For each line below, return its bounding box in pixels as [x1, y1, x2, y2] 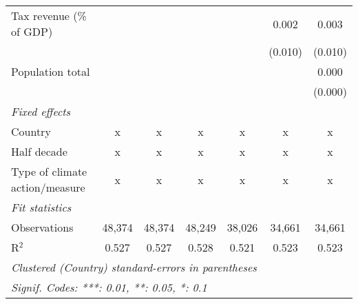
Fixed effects [11, 103, 71, 119]
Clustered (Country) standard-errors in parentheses [11, 259, 257, 275]
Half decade [11, 143, 67, 159]
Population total [11, 63, 90, 79]
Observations [11, 219, 74, 235]
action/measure [11, 179, 85, 195]
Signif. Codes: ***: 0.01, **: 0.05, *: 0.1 [11, 279, 207, 295]
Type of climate [11, 163, 87, 179]
